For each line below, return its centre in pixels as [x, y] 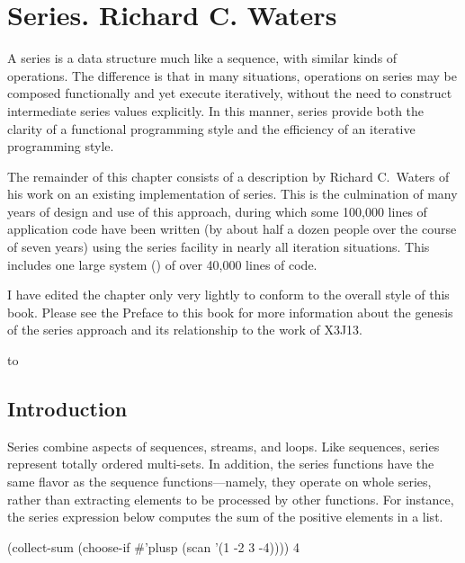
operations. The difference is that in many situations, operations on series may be [232, 75]
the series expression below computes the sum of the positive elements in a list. [225, 517]
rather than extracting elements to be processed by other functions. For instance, [231, 499]
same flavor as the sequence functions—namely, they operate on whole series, [219, 482]
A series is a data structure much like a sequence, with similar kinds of [202, 58]
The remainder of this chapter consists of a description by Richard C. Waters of [228, 176]
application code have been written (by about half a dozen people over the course [232, 229]
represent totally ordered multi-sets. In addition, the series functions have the [221, 464]
